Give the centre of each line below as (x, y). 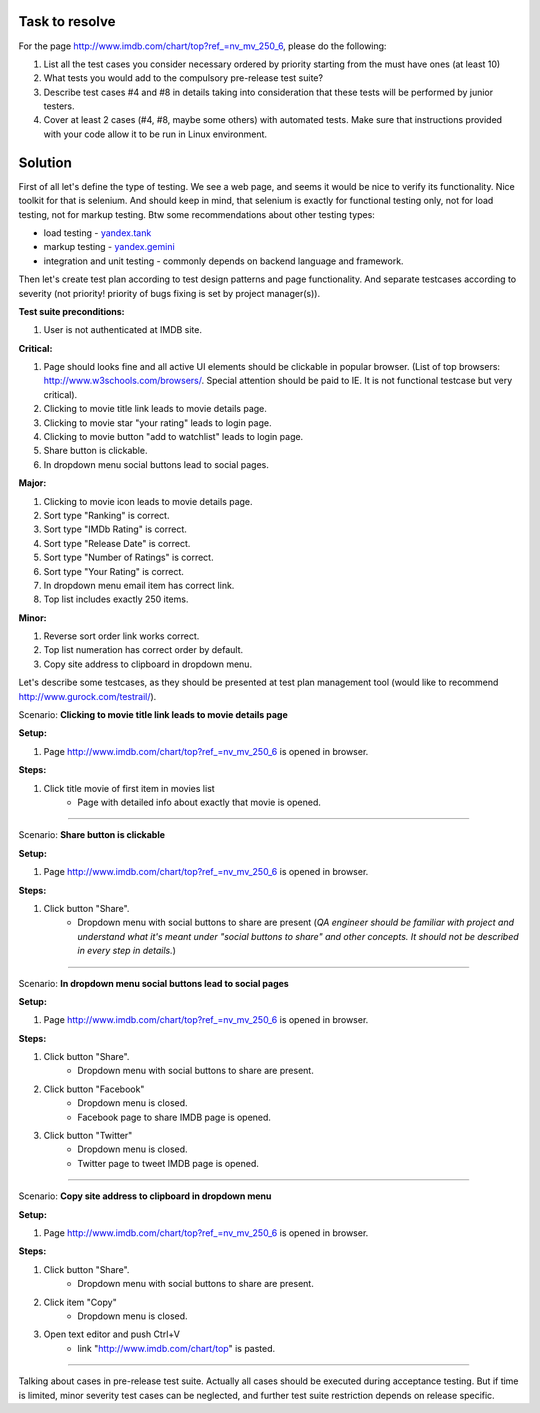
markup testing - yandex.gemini (109, 247)
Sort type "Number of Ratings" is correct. (128, 557)
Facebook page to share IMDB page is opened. (174, 1117)
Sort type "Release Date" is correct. (117, 543)
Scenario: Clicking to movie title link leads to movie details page (153, 715)
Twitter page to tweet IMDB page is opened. (168, 1163)
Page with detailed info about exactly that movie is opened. (199, 802)
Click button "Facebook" (94, 1089)
